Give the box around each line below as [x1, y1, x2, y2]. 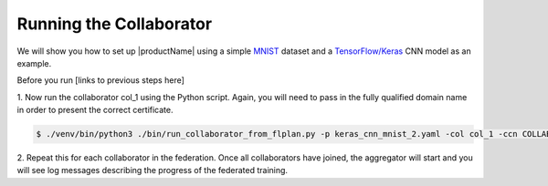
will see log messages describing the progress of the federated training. [16, 165, 288, 176]
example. [16, 57, 52, 68]
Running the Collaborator [16, 14, 213, 34]
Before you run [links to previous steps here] [16, 75, 184, 86]
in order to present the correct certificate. [16, 105, 174, 116]
